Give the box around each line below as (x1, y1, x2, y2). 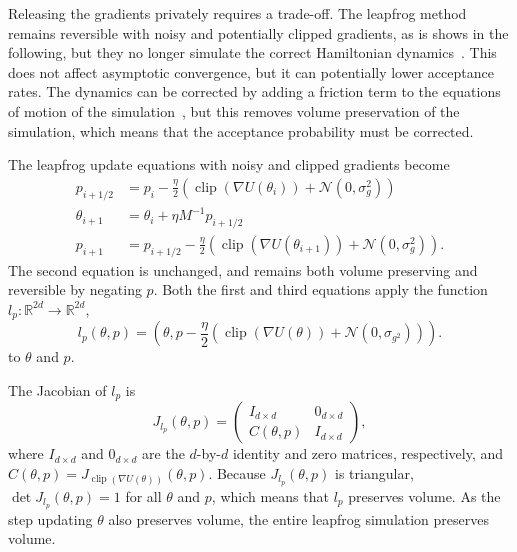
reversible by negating (8, 279, 142, 300)
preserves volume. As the (348, 485, 501, 506)
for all (125, 485, 162, 506)
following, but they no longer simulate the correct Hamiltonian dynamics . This (8, 42, 497, 63)
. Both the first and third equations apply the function (153, 279, 488, 300)
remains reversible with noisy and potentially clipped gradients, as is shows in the (8, 22, 509, 43)
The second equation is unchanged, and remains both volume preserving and (8, 259, 478, 280)
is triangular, (335, 463, 414, 484)
